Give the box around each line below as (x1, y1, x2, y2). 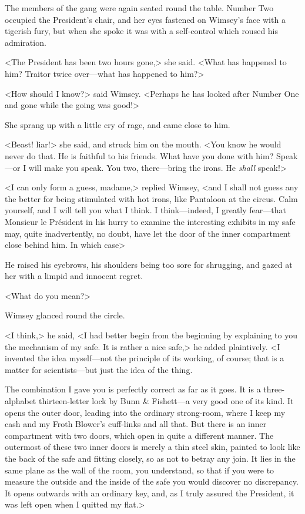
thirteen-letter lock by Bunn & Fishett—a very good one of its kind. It (38, 395, 294, 407)
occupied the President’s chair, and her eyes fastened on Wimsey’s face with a (5, 13, 286, 25)
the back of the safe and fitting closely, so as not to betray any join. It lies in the (5, 452, 296, 464)
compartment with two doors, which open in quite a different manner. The (5, 429, 274, 441)
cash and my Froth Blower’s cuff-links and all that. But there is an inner (5, 418, 267, 430)
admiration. (5, 36, 46, 48)
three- (263, 383, 285, 395)
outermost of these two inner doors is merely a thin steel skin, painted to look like (5, 441, 300, 453)
